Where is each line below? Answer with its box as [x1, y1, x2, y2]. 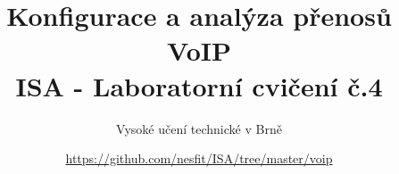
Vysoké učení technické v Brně [116, 119, 282, 137]
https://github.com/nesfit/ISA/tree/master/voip [65, 149, 333, 168]
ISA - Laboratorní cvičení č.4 [15, 67, 383, 104]
